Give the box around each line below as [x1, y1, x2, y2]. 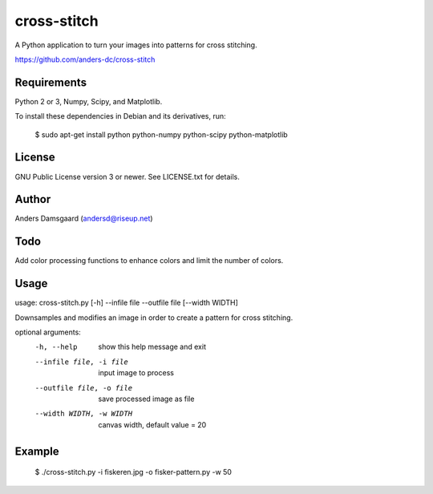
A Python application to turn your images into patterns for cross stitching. [14, 40, 257, 50]
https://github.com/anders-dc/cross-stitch [14, 55, 156, 64]
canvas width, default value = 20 [98, 419, 207, 429]
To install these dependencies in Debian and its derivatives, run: [14, 111, 226, 121]
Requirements [14, 75, 87, 89]
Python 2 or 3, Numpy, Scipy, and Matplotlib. [14, 96, 163, 106]
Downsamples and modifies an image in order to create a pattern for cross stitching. [14, 313, 293, 322]
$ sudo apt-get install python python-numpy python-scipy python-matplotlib [34, 129, 288, 140]
